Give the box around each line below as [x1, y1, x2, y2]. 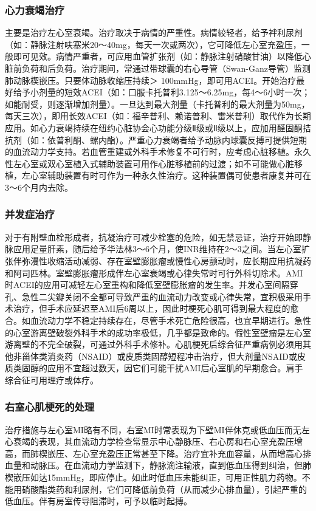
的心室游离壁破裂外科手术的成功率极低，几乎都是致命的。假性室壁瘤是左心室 [5, 326, 311, 338]
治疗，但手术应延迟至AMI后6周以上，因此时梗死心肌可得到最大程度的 [13, 302, 290, 315]
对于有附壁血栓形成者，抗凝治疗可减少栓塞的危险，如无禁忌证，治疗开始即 [5, 230, 303, 243]
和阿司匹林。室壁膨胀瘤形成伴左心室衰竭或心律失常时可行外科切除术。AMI [5, 266, 303, 279]
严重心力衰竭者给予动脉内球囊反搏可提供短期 [128, 133, 307, 146]
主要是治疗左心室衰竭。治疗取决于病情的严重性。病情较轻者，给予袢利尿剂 [5, 26, 303, 39]
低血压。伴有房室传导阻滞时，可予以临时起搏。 [5, 495, 192, 507]
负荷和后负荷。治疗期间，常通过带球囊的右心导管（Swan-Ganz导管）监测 [21, 62, 311, 74]
